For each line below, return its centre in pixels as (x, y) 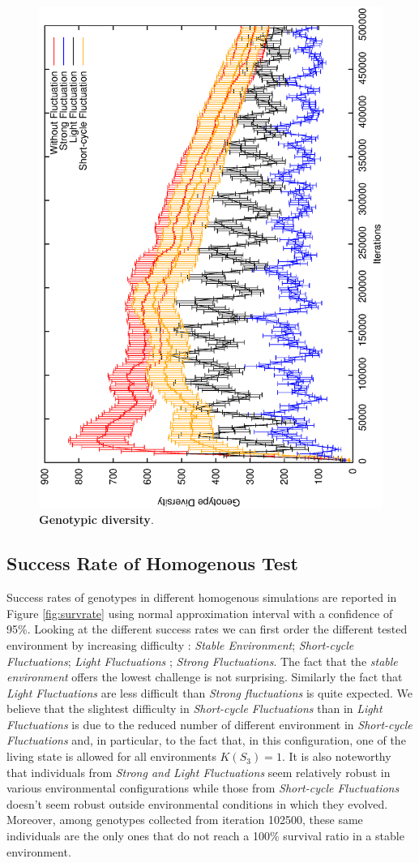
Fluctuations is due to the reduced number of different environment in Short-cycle (209, 724)
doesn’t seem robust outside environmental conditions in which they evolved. (197, 803)
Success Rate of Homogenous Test (152, 563)
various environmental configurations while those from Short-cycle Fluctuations (203, 788)
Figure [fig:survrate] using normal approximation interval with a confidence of (200, 613)
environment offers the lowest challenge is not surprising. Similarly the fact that (205, 677)
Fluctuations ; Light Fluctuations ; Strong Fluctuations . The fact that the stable (202, 661)
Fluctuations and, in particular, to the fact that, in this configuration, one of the (206, 740)
